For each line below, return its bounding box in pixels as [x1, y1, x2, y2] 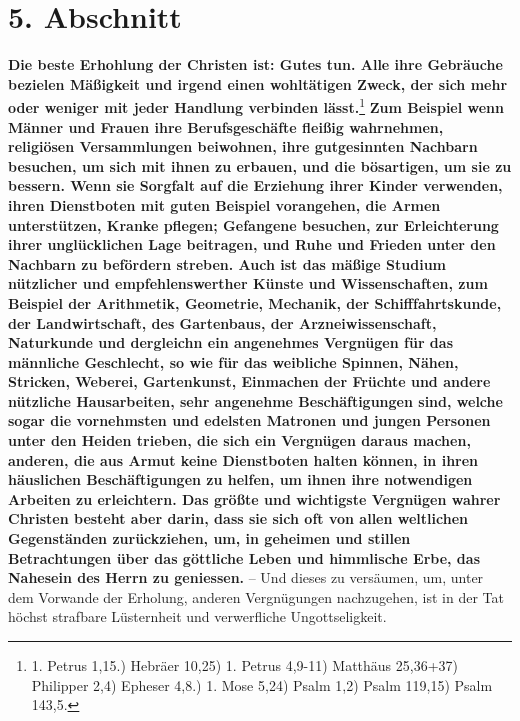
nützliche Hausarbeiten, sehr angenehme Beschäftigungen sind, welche [8, 390, 503, 411]
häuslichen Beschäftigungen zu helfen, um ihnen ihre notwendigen [8, 469, 473, 490]
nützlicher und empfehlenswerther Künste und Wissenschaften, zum [8, 273, 488, 294]
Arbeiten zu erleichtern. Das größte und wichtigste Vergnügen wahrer [8, 488, 501, 509]
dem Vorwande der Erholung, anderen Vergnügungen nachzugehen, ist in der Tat [8, 586, 505, 607]
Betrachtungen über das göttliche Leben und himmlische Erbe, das [8, 547, 480, 568]
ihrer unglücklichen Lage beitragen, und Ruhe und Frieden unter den [8, 234, 496, 255]
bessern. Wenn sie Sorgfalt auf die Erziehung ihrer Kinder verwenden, [8, 175, 503, 196]
